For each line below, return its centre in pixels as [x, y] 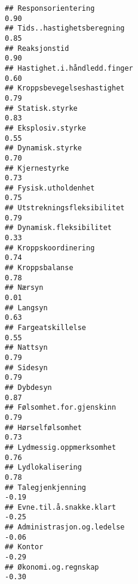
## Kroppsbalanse [39, 268]
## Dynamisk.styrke [43, 148]
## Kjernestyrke [37, 168]
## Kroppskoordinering [50, 248]
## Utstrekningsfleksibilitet [65, 208]
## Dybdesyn [28, 387]
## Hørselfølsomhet [43, 427]
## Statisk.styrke [41, 108]
